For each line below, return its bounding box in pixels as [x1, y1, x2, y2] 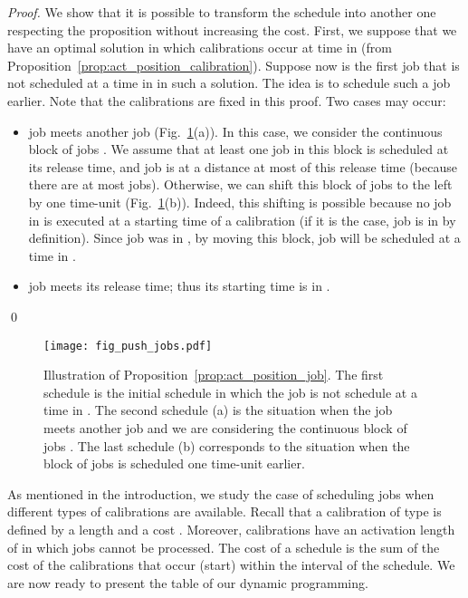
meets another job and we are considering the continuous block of [43, 418, 407, 437]
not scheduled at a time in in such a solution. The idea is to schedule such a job [7, 73, 451, 92]
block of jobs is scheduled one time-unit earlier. [43, 454, 305, 473]
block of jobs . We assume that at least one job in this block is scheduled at [28, 140, 449, 159]
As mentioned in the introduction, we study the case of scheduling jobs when [7, 484, 435, 503]
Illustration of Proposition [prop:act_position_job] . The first [43, 365, 384, 384]
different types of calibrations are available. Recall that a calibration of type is [7, 502, 442, 521]
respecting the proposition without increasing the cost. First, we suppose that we [7, 20, 457, 39]
